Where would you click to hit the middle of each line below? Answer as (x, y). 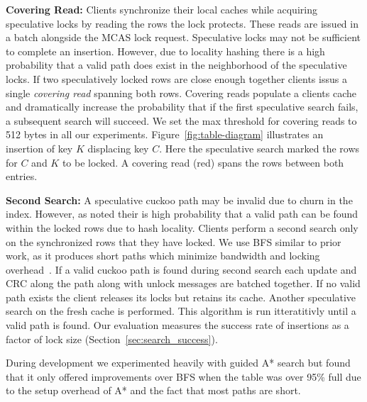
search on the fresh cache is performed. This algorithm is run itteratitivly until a (181, 311)
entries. (22, 176)
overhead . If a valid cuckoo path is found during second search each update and (181, 269)
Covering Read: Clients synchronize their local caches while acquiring (161, 9)
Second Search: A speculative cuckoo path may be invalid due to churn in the (179, 200)
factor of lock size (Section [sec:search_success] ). (112, 339)
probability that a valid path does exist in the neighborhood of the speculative (176, 65)
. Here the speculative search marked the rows (259, 148)
